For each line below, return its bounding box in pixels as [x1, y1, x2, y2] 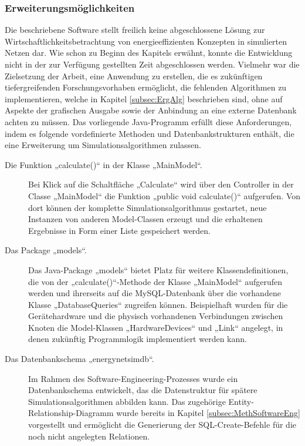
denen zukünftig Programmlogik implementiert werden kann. [28, 333, 247, 345]
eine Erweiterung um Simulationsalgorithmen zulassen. [5, 139, 202, 151]
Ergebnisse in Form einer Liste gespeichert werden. [28, 224, 211, 236]
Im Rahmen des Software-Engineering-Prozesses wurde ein [28, 372, 238, 384]
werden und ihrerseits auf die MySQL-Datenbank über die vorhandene [28, 287, 281, 299]
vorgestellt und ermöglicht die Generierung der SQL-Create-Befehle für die [28, 418, 297, 431]
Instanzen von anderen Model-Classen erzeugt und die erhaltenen [28, 213, 263, 225]
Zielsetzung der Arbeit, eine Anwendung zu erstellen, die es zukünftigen [5, 69, 263, 82]
